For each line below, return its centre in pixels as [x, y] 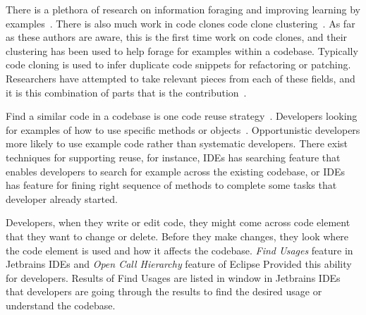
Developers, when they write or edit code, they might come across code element [178, 222]
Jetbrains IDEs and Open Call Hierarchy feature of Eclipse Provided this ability [179, 264]
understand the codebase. [61, 305]
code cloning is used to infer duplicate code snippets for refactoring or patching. [178, 64]
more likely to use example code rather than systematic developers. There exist [177, 143]
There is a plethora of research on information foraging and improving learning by [183, 9]
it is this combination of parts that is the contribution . [126, 92]
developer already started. [62, 198]
